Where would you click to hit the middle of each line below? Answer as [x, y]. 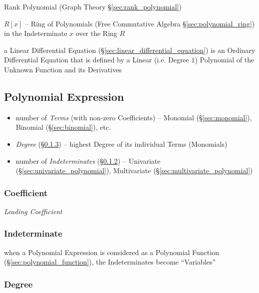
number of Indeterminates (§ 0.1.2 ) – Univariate [88, 160]
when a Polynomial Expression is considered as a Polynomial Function [112, 252]
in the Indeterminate [36, 33]
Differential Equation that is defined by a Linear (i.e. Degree [97, 60]
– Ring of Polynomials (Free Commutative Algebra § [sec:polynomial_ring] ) [140, 23]
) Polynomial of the [225, 60]
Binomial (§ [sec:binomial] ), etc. [63, 127]
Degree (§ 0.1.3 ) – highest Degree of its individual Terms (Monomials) [122, 144]
